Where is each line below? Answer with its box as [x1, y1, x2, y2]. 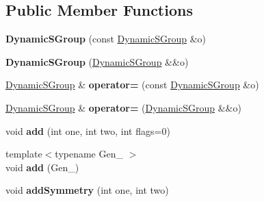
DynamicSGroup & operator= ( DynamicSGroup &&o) [5, 100, 241, 114]
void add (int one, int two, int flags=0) [5, 123, 170, 138]
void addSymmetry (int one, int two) [5, 183, 169, 197]
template [5, 147, 42, 161]
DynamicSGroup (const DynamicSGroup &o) [5, 31, 207, 46]
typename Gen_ [55, 147, 123, 161]
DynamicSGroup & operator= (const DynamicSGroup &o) [5, 77, 259, 92]
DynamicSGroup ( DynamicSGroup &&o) [5, 54, 189, 68]
